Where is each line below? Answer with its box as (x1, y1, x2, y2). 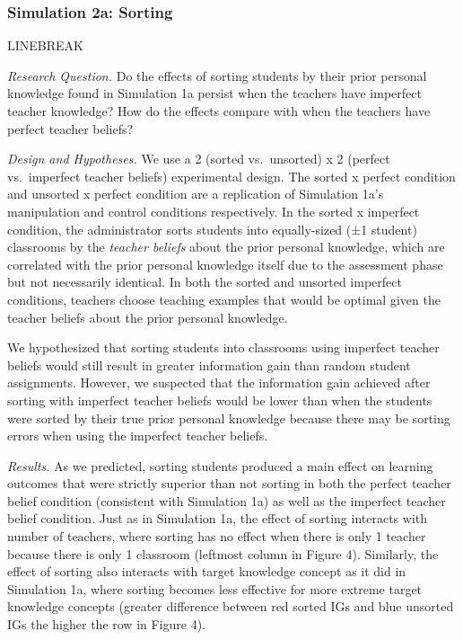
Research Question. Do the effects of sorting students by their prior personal (7, 66, 427, 84)
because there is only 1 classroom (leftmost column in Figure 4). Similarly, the (7, 544, 439, 563)
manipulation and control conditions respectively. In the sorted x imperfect (7, 201, 420, 220)
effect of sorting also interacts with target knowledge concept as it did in (7, 562, 406, 581)
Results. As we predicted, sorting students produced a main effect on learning (7, 456, 433, 475)
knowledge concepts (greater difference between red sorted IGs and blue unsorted (7, 597, 454, 616)
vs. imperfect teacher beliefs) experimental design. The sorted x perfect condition (7, 166, 456, 185)
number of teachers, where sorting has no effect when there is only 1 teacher (7, 527, 426, 546)
